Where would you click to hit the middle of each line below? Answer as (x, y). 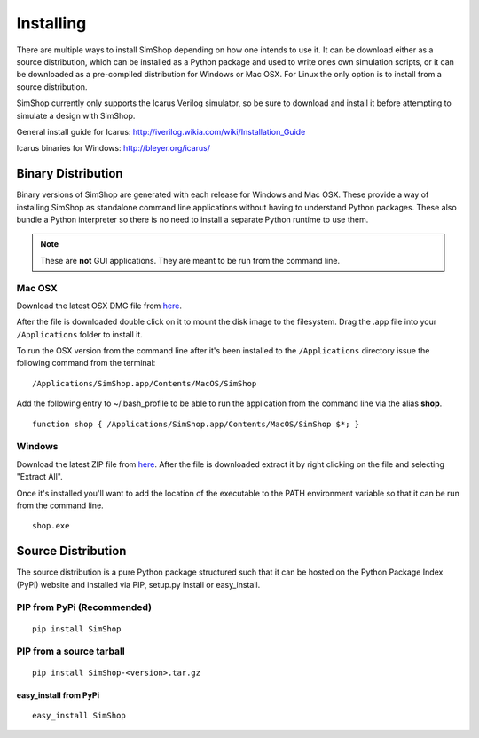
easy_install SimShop (79, 715)
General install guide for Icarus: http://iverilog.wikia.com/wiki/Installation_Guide (161, 131)
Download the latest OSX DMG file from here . (99, 306)
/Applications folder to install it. (80, 334)
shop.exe (51, 526)
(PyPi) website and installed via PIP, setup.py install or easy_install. (138, 584)
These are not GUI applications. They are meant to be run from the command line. (190, 260)
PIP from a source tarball (71, 651)
